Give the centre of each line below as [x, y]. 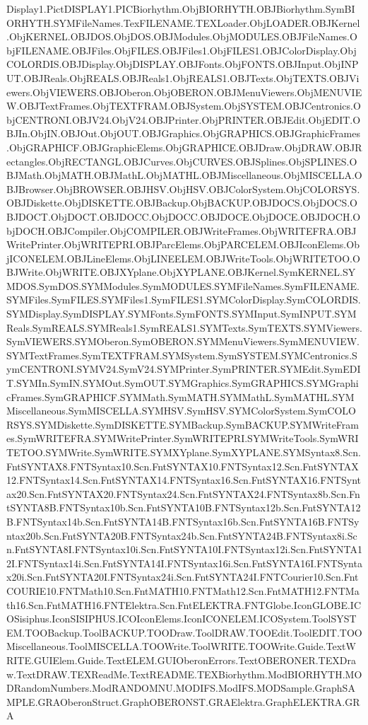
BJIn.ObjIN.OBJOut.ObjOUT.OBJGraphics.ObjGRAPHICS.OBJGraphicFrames [183, 133]
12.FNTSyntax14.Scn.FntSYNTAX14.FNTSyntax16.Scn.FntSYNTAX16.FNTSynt [184, 480]
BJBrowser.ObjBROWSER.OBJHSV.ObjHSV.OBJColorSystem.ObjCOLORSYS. [183, 188]
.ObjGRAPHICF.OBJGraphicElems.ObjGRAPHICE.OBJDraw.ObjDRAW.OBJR [184, 147]
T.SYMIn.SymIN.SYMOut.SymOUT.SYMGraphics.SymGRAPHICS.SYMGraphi [183, 383]
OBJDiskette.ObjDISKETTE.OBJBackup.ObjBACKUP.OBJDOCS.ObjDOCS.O [182, 203]
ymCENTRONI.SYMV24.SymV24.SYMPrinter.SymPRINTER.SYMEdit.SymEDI [184, 369]
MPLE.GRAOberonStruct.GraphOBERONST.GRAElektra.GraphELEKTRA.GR [183, 701]
